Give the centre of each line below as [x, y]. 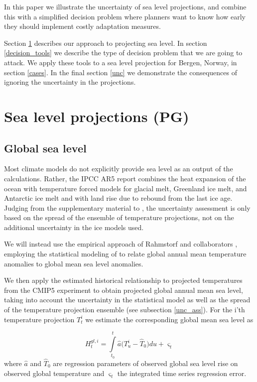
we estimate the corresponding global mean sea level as [169, 319]
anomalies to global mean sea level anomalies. [74, 263]
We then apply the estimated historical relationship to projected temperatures [123, 280]
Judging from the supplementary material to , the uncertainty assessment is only [127, 207]
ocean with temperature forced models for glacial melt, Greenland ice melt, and [126, 188]
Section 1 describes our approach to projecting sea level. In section [106, 43]
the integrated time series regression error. [182, 373]
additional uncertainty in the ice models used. [74, 227]
